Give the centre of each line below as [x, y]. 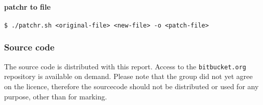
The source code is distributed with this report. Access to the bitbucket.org [125, 66]
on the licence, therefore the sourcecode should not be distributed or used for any [131, 86]
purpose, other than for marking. [56, 96]
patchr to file [28, 6]
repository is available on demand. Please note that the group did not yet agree [128, 76]
